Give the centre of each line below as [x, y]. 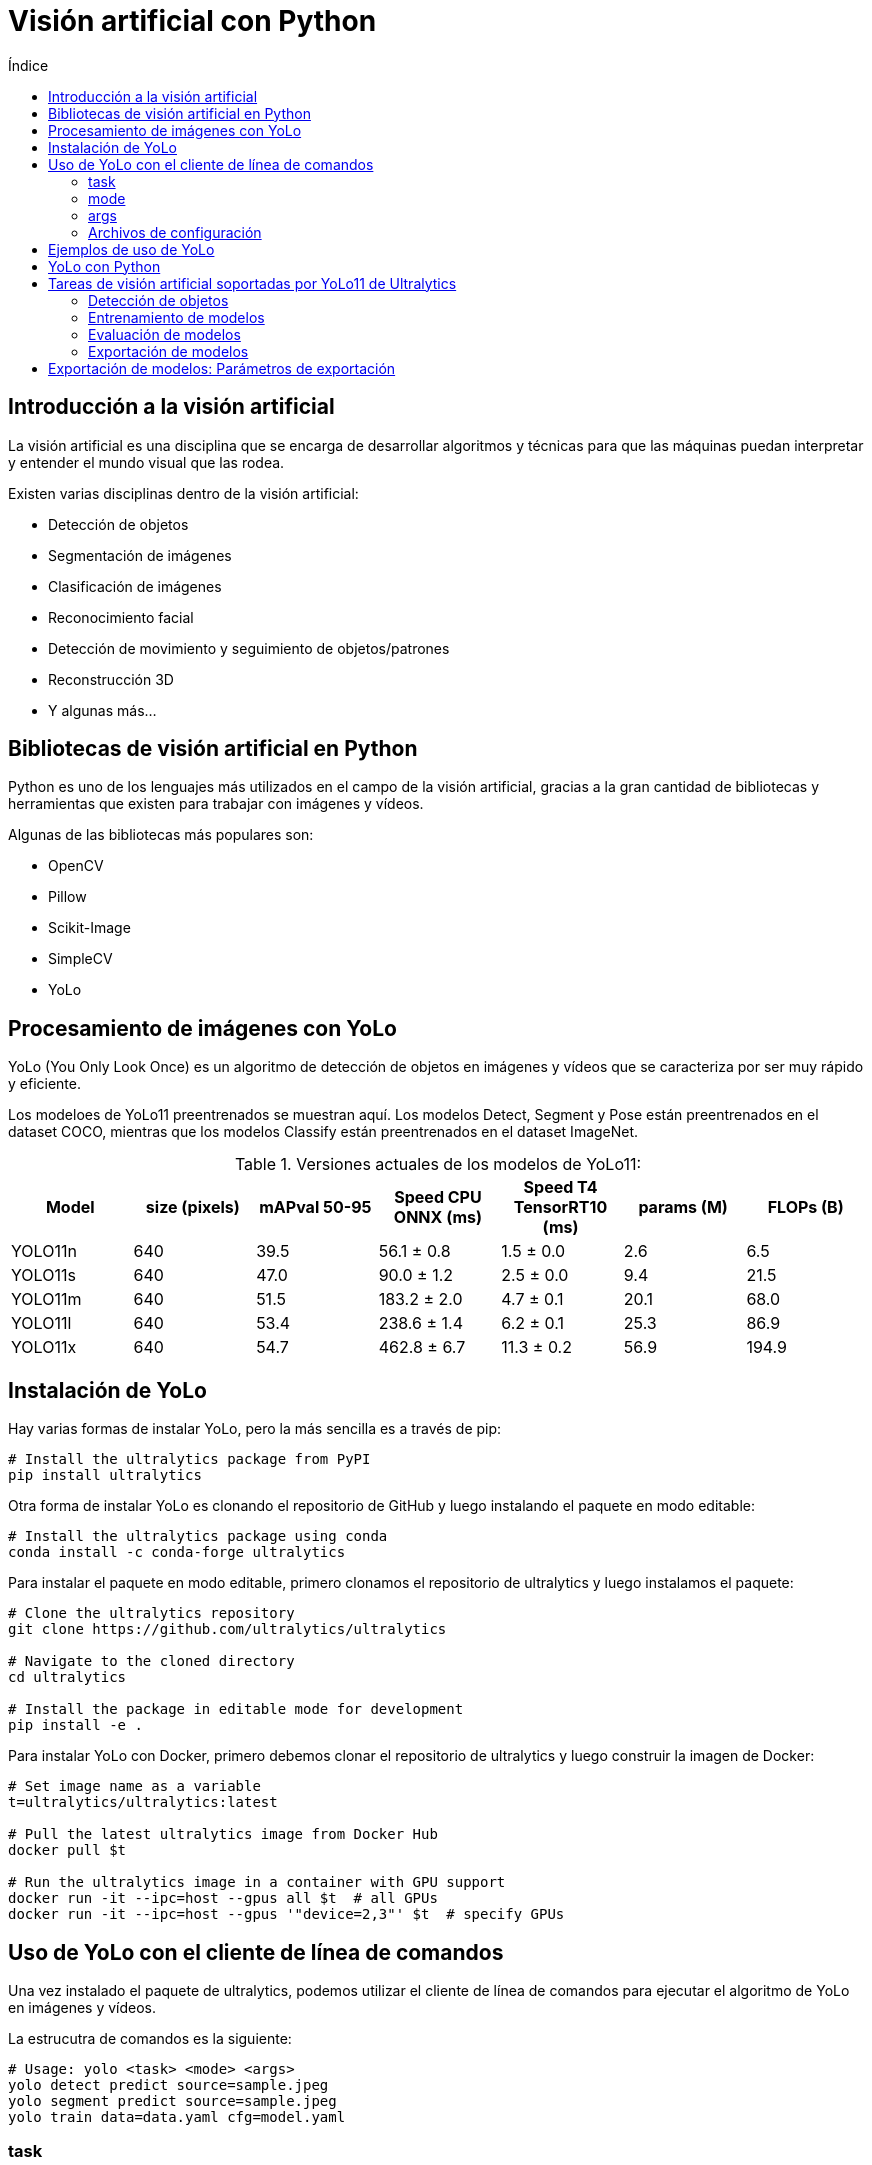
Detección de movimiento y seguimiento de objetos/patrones [249, 648]
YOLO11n [44, 1251]
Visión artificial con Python [192, 21]
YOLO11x [44, 1347]
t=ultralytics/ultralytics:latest [143, 1802]
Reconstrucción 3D [111, 679]
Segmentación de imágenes [140, 555]
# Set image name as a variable [134, 1786]
